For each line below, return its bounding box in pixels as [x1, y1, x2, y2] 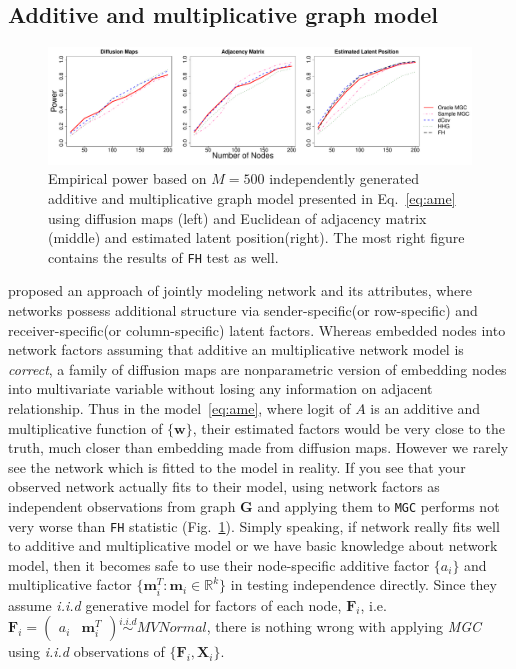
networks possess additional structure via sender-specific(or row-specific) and [8, 300, 478, 321]
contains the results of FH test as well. [48, 246, 279, 267]
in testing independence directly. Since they [230, 574, 497, 595]
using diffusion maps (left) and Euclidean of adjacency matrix [48, 207, 427, 228]
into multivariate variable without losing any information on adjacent [8, 378, 433, 399]
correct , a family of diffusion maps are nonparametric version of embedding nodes [8, 358, 507, 379]
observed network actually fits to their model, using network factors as [8, 476, 440, 497]
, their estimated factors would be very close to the [192, 417, 505, 438]
